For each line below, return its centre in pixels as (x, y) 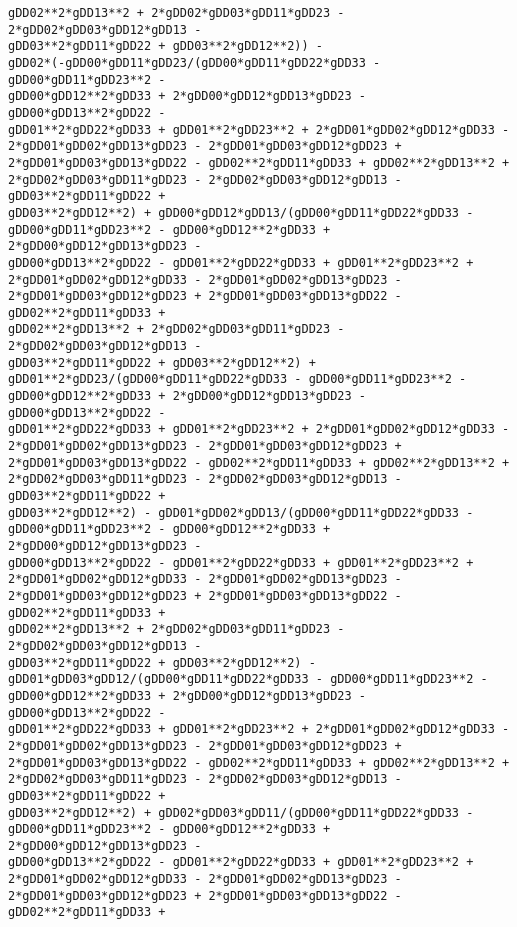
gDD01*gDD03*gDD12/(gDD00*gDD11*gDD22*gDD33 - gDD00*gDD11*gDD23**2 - (248, 679)
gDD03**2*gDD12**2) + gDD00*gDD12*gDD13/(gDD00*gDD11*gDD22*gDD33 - (241, 212)
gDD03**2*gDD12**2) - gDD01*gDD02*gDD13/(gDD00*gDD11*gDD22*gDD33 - (241, 512)
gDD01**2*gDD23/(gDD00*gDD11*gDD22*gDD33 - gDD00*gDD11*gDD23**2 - (237, 379)
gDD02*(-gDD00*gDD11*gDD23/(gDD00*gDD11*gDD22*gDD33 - (194, 62)
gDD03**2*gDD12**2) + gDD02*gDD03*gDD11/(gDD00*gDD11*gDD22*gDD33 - (241, 812)
